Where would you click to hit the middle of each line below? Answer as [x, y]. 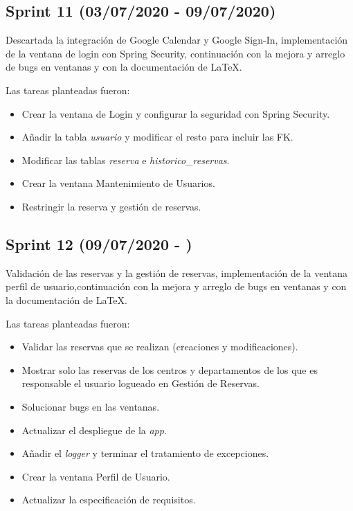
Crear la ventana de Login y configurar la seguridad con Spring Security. [176, 113]
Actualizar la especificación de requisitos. [109, 500]
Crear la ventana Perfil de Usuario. [96, 476]
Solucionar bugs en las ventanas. [91, 406]
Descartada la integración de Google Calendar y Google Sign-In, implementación [177, 40]
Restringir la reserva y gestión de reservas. [111, 206]
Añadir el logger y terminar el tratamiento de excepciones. [145, 453]
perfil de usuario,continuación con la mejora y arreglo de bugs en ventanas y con [176, 286]
